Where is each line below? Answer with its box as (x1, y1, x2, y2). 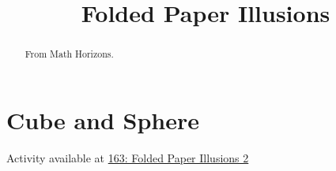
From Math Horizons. (25, 47, 114, 61)
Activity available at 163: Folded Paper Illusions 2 (6, 149, 249, 165)
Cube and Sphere (6, 103, 200, 136)
